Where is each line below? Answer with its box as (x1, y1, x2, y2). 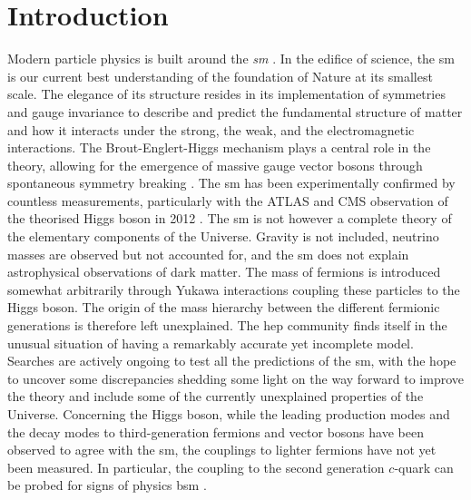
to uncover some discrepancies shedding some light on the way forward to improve (7, 368, 464, 387)
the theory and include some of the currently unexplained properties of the (7, 387, 424, 406)
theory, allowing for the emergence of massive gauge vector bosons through (7, 155, 423, 174)
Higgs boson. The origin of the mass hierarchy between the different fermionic (7, 298, 440, 317)
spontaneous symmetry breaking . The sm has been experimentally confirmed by (7, 173, 456, 192)
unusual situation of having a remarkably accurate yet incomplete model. (7, 333, 414, 352)
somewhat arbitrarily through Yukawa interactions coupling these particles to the (7, 279, 460, 299)
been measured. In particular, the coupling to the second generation (7, 457, 385, 476)
